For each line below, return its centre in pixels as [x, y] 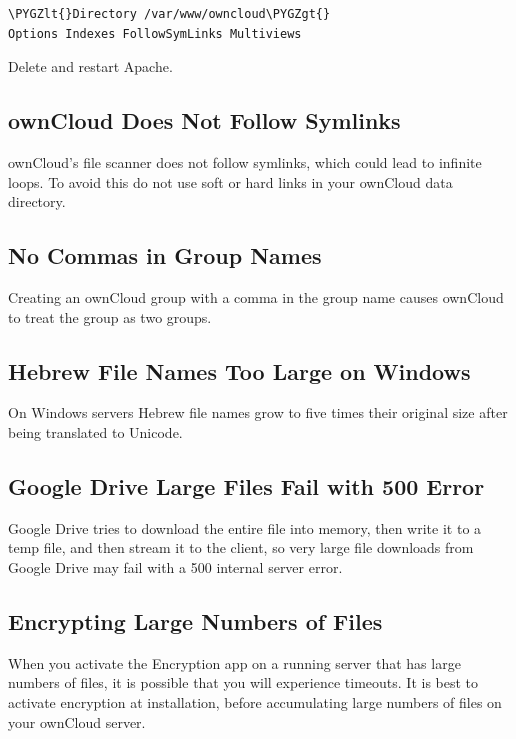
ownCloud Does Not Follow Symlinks [204, 120]
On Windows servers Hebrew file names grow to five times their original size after [258, 412]
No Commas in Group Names [165, 255]
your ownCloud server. [77, 721]
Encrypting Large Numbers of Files [195, 620]
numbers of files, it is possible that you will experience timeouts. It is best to [243, 682]
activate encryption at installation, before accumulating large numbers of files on [255, 701]
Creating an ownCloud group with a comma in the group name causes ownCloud [256, 296]
